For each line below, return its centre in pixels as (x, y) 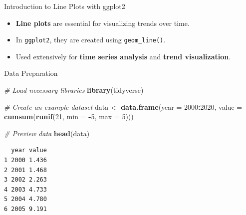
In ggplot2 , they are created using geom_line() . (91, 40)
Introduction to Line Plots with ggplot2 (65, 6)
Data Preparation (31, 73)
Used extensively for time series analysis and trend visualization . (123, 56)
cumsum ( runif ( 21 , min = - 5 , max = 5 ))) (69, 116)
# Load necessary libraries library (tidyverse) (74, 90)
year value (29, 150)
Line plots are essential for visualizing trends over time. (103, 23)
